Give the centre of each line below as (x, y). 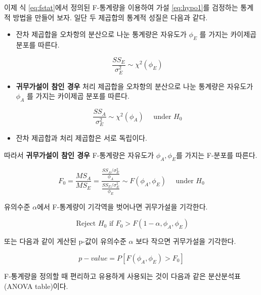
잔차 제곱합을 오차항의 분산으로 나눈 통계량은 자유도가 (101, 34)
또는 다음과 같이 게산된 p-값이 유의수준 (65, 241)
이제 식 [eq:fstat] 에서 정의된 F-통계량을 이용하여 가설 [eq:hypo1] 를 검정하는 (121, 7)
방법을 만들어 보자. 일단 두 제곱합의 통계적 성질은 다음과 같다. (110, 17)
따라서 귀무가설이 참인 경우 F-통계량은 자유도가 (79, 155)
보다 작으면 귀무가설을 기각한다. (186, 241)
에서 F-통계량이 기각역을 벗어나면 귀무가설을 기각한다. (122, 206)
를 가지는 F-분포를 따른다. (216, 155)
